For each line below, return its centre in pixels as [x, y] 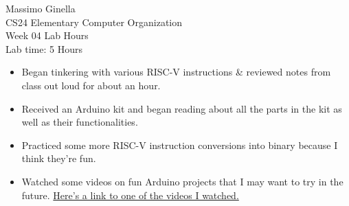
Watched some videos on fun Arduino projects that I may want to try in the [182, 181]
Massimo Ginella [41, 8]
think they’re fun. [59, 158]
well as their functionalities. [80, 122]
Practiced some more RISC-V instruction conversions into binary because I [180, 145]
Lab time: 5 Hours [44, 48]
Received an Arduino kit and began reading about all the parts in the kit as [182, 108]
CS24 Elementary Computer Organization [94, 22]
